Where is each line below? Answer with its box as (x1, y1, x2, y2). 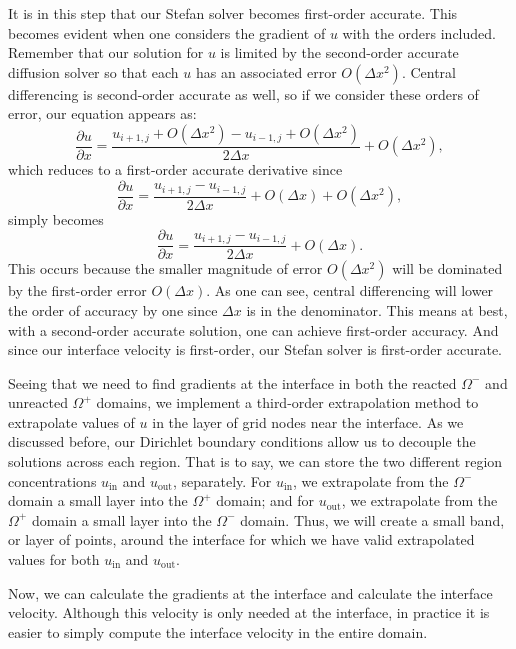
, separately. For (172, 470, 272, 491)
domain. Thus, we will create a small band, (240, 509, 505, 530)
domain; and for (216, 490, 314, 511)
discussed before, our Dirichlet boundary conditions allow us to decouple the (8, 431, 476, 452)
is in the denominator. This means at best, (246, 299, 508, 320)
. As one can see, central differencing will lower (206, 280, 494, 301)
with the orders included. (342, 22, 496, 43)
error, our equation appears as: (8, 103, 197, 124)
